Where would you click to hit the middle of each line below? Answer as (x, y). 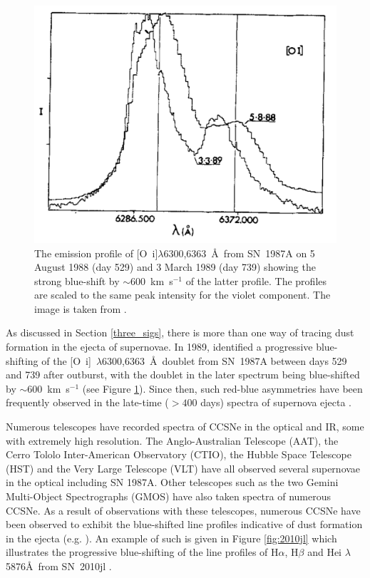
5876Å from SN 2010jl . (59, 566)
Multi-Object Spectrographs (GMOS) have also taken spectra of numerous (168, 496)
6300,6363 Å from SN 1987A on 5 (239, 253)
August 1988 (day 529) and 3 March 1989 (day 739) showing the (175, 267)
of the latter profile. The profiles (256, 280)
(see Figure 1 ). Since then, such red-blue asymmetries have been (222, 388)
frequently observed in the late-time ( (87, 402)
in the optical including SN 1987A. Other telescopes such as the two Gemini (172, 482)
